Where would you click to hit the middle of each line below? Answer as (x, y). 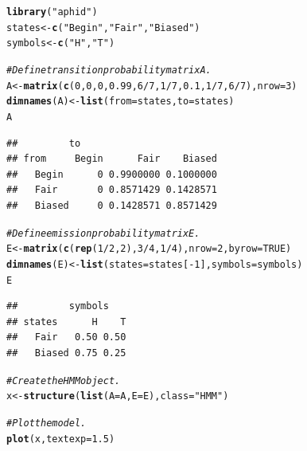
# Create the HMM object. (64, 380)
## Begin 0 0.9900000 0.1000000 (112, 174)
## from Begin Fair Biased (112, 159)
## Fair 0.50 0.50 (66, 337)
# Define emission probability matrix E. (103, 233)
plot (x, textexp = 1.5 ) (61, 439)
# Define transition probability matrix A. (109, 70)
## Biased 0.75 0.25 (66, 353)
